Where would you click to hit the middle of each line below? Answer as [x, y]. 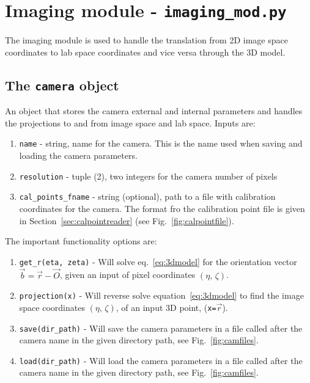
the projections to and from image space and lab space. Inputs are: [130, 122]
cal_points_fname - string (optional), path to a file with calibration [147, 196]
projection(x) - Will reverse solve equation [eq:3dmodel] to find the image [161, 295]
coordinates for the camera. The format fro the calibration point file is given [162, 208]
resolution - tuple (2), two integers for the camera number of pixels [148, 176]
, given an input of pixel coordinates [127, 275]
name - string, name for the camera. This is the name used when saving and [161, 143]
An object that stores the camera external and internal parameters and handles [154, 111]
